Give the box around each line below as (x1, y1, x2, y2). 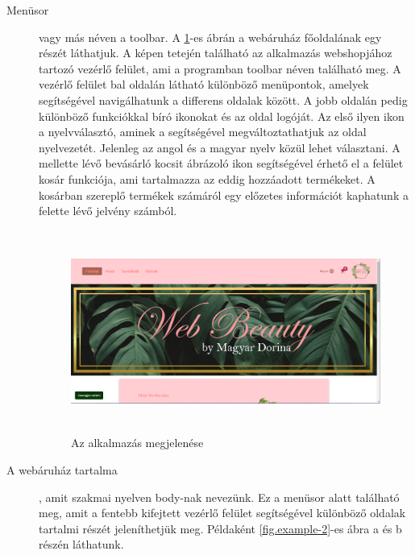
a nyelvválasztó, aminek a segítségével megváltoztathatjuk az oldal (39, 123, 367, 140)
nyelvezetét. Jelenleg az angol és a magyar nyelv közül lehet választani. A (39, 139, 400, 155)
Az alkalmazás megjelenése (71, 434, 204, 451)
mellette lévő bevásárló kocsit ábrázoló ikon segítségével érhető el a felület (39, 155, 404, 172)
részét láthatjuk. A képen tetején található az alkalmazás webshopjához (39, 44, 392, 61)
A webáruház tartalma (6, 461, 118, 478)
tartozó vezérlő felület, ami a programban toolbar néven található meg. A (39, 60, 401, 77)
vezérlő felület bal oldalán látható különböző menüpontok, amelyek (39, 76, 369, 93)
